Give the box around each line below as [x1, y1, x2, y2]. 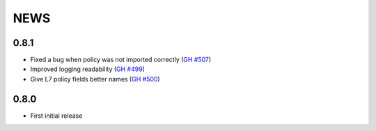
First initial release [30, 111, 83, 120]
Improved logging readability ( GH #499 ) [30, 65, 146, 73]
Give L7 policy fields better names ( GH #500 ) [30, 75, 160, 83]
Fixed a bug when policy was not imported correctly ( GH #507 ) [30, 56, 212, 64]
